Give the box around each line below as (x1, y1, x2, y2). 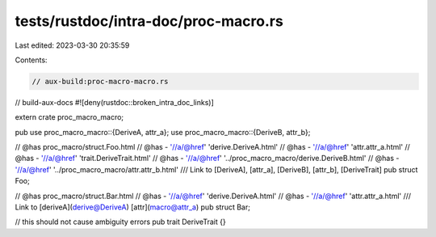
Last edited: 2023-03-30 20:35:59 (15, 40, 130, 50)
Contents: (15, 55, 48, 65)
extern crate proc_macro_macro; (15, 112, 124, 122)
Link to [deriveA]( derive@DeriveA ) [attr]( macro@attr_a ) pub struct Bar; (15, 202, 250, 212)
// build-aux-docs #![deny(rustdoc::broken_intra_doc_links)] (15, 97, 214, 107)
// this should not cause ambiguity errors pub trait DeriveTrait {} (15, 217, 226, 226)
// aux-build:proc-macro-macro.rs (31, 77, 169, 86)
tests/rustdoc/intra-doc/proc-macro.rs (15, 12, 284, 30)
